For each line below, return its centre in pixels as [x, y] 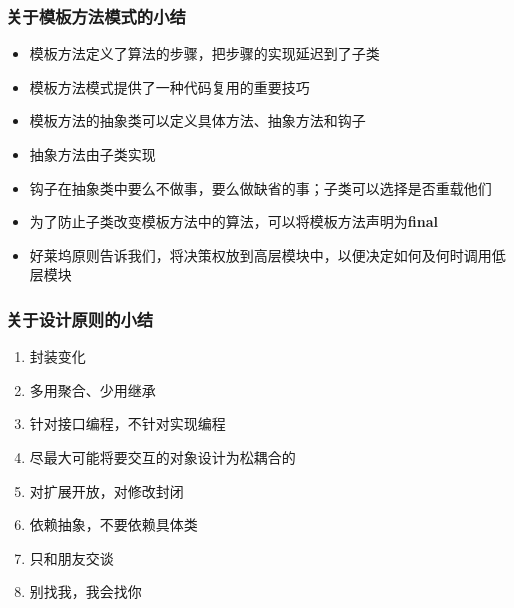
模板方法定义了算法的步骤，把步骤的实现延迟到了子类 [204, 53]
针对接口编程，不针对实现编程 [127, 423]
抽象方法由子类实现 [92, 154]
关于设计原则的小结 [80, 318]
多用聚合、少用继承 [92, 389]
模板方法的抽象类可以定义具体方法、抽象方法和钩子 [197, 120]
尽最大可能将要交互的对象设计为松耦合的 [162, 456]
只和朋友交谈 [71, 557]
